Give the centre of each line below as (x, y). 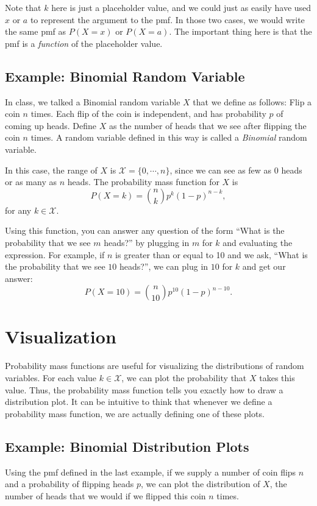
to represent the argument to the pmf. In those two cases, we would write (167, 19)
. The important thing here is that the (240, 31)
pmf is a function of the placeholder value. (84, 43)
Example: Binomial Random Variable (125, 76)
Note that (23, 7)
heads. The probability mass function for (143, 182)
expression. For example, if (55, 254)
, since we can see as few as (221, 170)
